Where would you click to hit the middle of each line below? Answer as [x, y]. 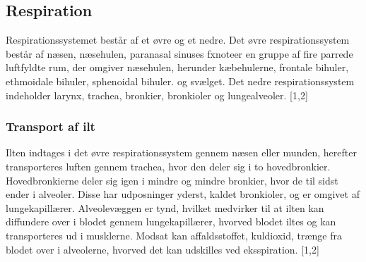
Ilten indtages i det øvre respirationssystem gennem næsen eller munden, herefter [181, 152]
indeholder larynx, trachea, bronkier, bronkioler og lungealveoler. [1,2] [157, 95]
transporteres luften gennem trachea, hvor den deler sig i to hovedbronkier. [168, 166]
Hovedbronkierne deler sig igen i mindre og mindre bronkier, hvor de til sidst [172, 180]
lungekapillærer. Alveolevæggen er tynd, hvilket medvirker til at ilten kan [165, 207]
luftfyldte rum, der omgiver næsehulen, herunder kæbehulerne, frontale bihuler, [177, 67]
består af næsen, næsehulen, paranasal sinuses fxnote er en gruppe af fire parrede [179, 53]
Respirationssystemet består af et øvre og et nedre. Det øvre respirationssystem [178, 40]
